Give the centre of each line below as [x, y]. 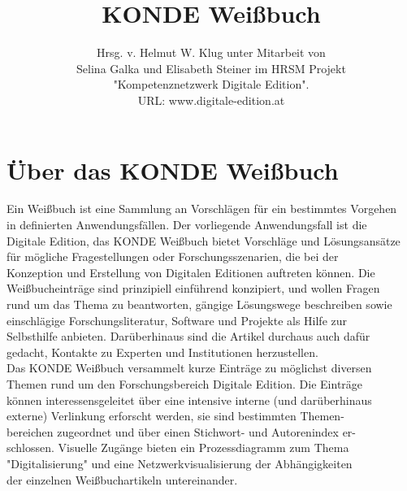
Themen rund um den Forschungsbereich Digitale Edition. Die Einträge [185, 383]
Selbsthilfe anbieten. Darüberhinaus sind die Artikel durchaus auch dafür [188, 336]
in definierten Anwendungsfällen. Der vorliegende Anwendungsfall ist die [187, 225]
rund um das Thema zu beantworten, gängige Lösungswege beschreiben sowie [199, 304]
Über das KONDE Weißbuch [173, 169]
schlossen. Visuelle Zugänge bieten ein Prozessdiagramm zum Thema [178, 448]
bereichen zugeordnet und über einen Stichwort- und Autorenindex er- [181, 431]
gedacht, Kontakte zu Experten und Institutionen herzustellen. [162, 352]
